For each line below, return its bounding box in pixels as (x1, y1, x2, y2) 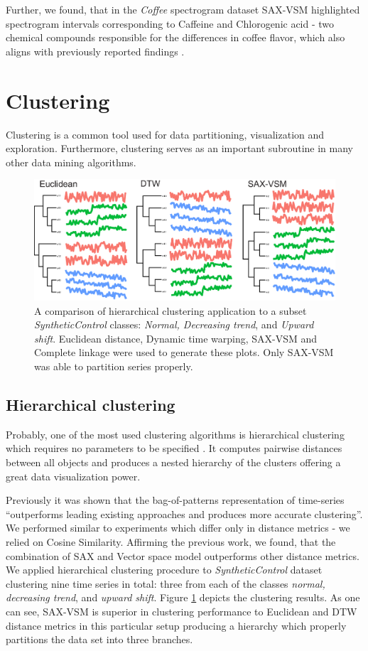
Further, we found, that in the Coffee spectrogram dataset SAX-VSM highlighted (6, 2, 360, 16)
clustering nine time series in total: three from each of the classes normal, (6, 576, 325, 591)
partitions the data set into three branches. (6, 632, 193, 647)
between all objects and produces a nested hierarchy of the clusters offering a (6, 454, 341, 469)
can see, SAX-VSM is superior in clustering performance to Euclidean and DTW (6, 603, 357, 618)
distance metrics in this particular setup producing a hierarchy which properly (6, 618, 347, 633)
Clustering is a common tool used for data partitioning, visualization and (6, 127, 325, 141)
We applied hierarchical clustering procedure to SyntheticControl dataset (6, 562, 323, 577)
